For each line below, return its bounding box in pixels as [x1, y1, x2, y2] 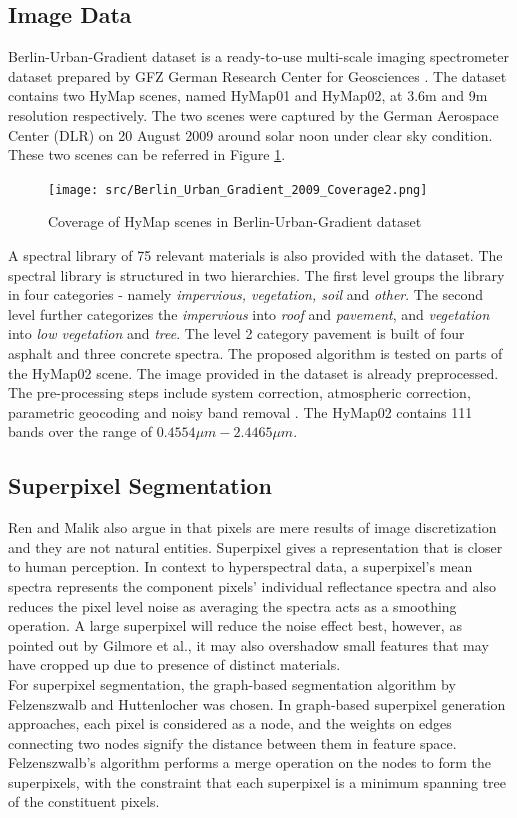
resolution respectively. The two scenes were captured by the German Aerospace [8, 104, 499, 125]
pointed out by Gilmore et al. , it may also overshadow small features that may [8, 634, 489, 655]
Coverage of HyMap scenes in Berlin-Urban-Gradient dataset [48, 211, 422, 232]
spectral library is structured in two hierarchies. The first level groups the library [8, 264, 505, 285]
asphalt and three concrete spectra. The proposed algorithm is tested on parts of [8, 342, 503, 363]
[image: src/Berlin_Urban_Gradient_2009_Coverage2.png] [48, 182, 428, 197]
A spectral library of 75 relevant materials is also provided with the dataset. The [8, 245, 503, 266]
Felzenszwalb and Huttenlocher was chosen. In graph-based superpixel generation [8, 693, 506, 714]
